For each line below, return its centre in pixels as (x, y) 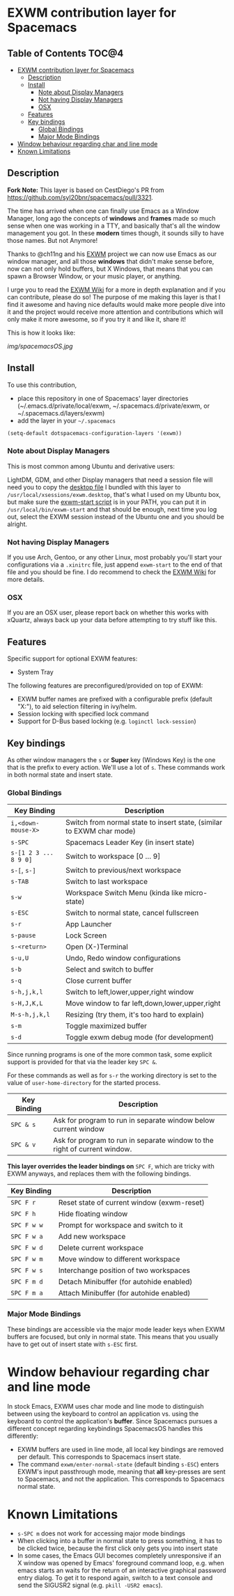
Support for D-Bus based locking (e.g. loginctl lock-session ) (107, 721)
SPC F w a (27, 1236)
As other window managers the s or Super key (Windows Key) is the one (111, 760)
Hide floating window (93, 1214)
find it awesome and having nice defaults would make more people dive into (116, 304)
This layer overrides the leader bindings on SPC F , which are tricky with (111, 1167)
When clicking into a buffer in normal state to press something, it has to (120, 1541)
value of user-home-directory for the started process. (84, 1083)
